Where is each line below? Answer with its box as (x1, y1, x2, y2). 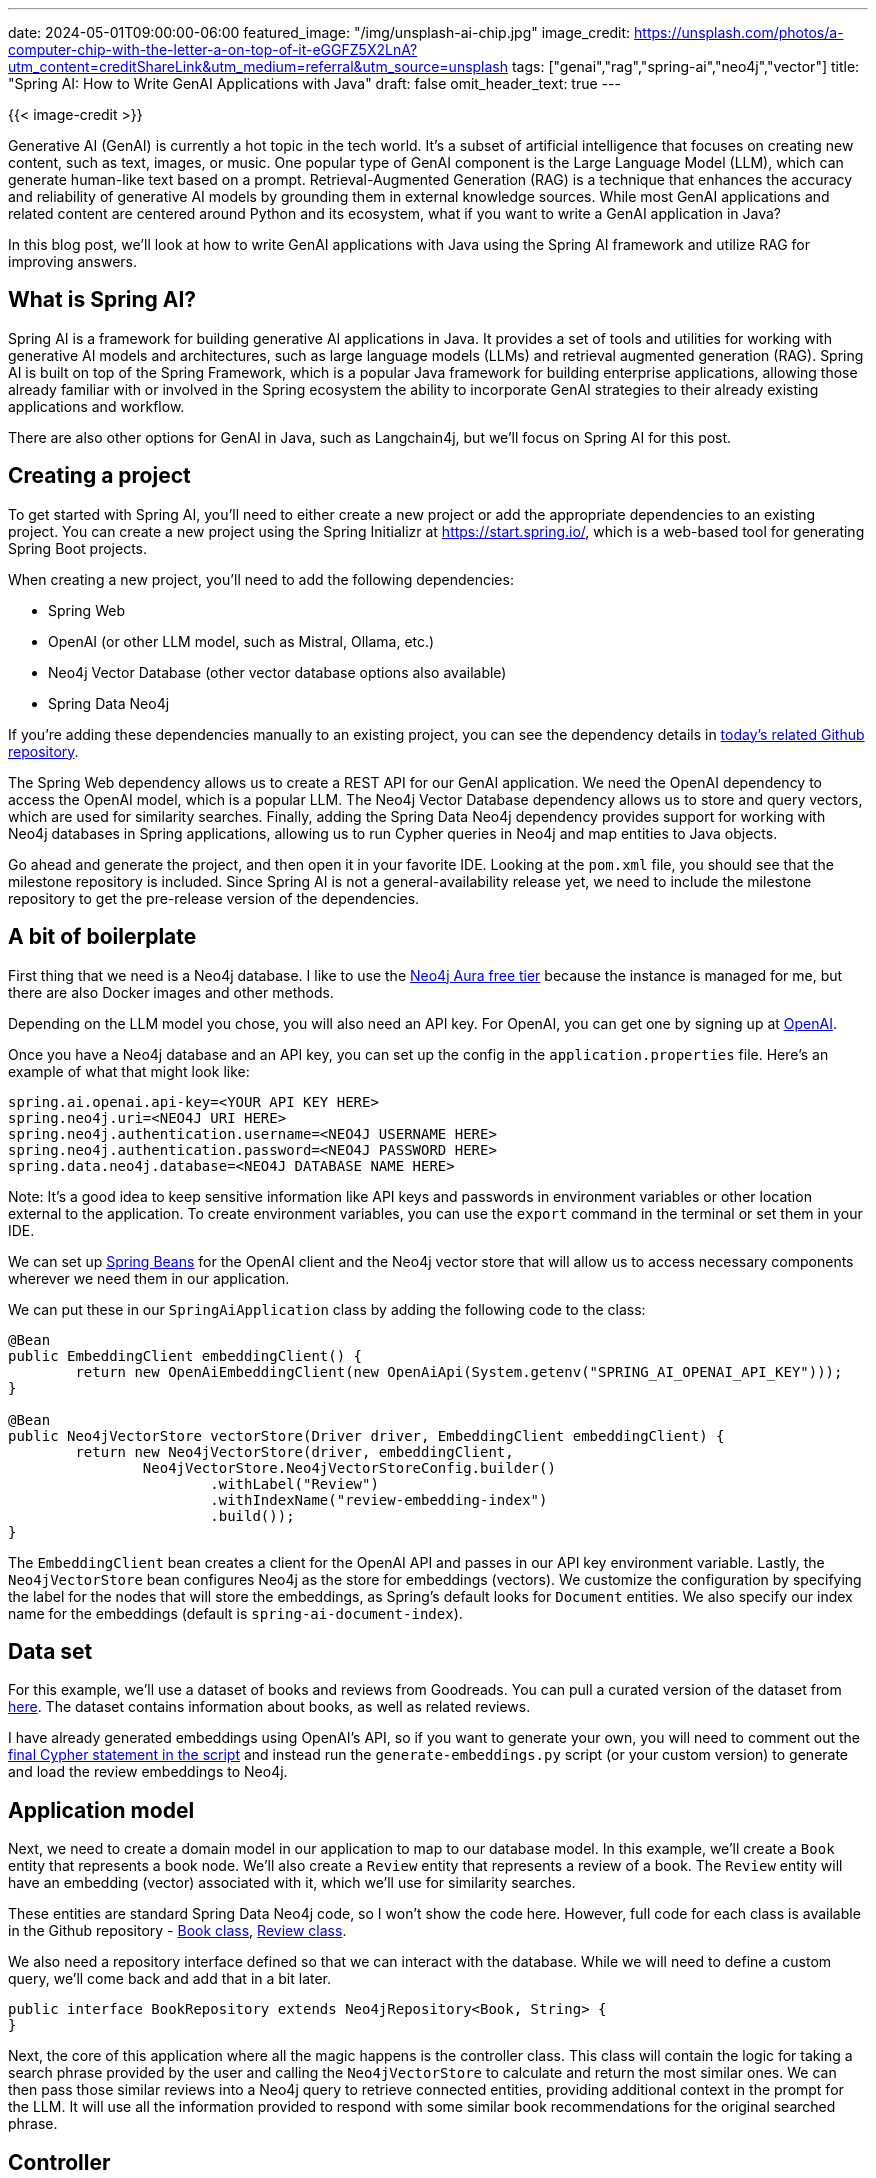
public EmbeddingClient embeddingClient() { (8, 1347, 363, 1364)
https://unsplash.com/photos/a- (634, 24, 844, 41)
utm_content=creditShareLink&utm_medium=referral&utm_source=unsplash (8, 58, 509, 75)
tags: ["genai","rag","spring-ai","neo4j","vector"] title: (511, 58, 860, 75)
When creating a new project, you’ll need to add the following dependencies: (8, 570, 514, 588)
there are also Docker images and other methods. (8, 983, 334, 1001)
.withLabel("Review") (210, 1475, 379, 1492)
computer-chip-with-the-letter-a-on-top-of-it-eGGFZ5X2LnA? (8, 41, 418, 58)
